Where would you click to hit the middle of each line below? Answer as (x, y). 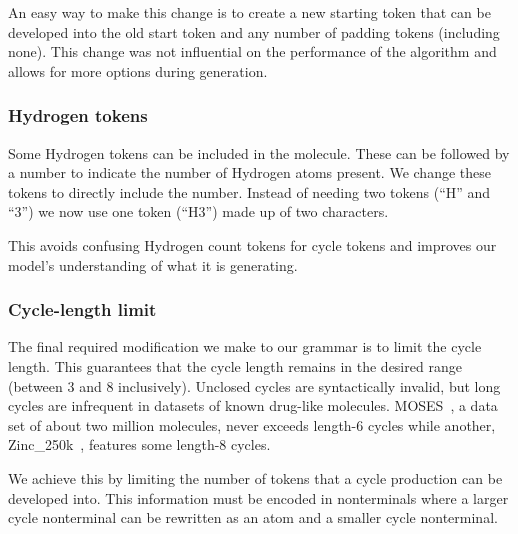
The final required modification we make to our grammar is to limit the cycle (245, 346)
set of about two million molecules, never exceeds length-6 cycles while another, (252, 424)
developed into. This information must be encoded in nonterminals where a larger (258, 497)
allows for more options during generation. (138, 70)
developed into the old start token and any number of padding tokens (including (254, 31)
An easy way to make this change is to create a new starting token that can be (249, 12)
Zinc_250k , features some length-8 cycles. (139, 444)
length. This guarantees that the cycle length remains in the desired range (235, 365)
